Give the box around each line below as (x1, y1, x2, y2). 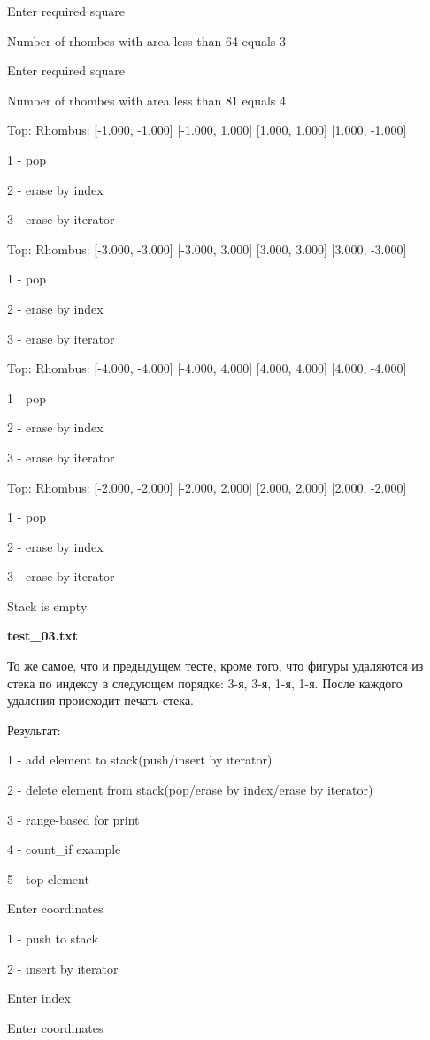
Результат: (7, 720, 61, 739)
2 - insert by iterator (7, 959, 119, 977)
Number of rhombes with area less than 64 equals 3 (7, 31, 287, 50)
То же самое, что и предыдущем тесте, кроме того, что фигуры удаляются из (7, 656, 424, 675)
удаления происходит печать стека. (7, 691, 194, 710)
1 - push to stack (7, 929, 98, 947)
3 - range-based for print (7, 810, 140, 828)
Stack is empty (7, 596, 88, 615)
